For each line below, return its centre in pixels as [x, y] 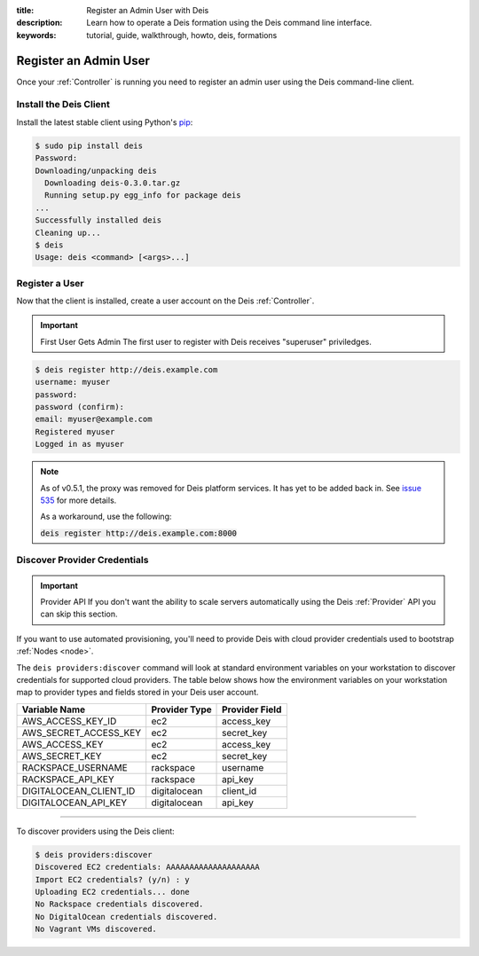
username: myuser [73, 382]
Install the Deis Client [63, 105]
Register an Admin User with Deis [148, 10]
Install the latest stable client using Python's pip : [105, 122]
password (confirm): [79, 407]
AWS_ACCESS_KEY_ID [69, 721]
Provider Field [252, 709]
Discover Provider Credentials [82, 560]
